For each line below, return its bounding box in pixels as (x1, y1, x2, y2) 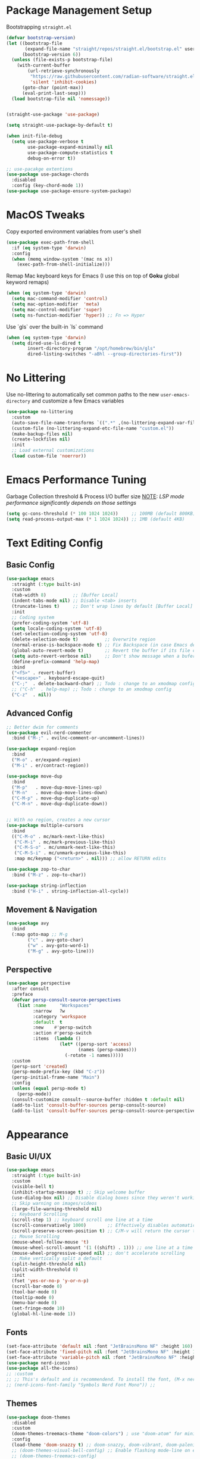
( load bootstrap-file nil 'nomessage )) (11, 96, 111, 102)
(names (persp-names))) (78, 1046, 137, 1052)
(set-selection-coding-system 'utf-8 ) (11, 631, 108, 637)
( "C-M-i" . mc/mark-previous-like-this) (14, 839, 116, 845)
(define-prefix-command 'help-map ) (11, 658, 100, 664)
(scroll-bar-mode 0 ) (11, 1283, 62, 1289)
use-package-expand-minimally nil (27, 144, 113, 150)
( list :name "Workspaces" (17, 1002, 92, 1008)
